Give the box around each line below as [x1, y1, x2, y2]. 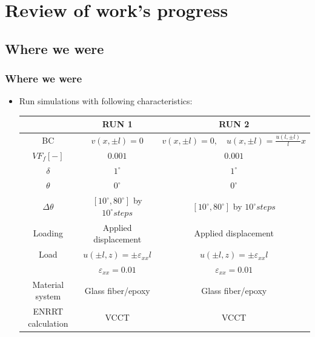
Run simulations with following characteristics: [19, 95, 193, 107]
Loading [33, 227, 63, 239]
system [35, 290, 61, 302]
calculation [28, 316, 68, 329]
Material [32, 278, 64, 290]
